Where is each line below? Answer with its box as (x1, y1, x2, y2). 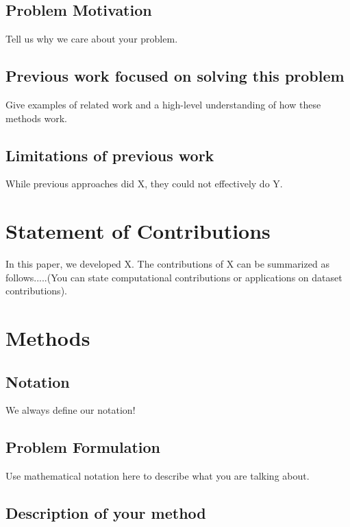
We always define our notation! (5, 403, 136, 417)
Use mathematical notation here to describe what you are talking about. (5, 469, 310, 483)
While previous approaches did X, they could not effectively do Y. (5, 176, 283, 191)
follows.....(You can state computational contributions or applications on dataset (5, 270, 342, 284)
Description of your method (5, 502, 206, 524)
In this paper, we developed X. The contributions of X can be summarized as (5, 257, 329, 271)
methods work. (5, 110, 67, 125)
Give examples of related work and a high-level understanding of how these (5, 97, 321, 111)
